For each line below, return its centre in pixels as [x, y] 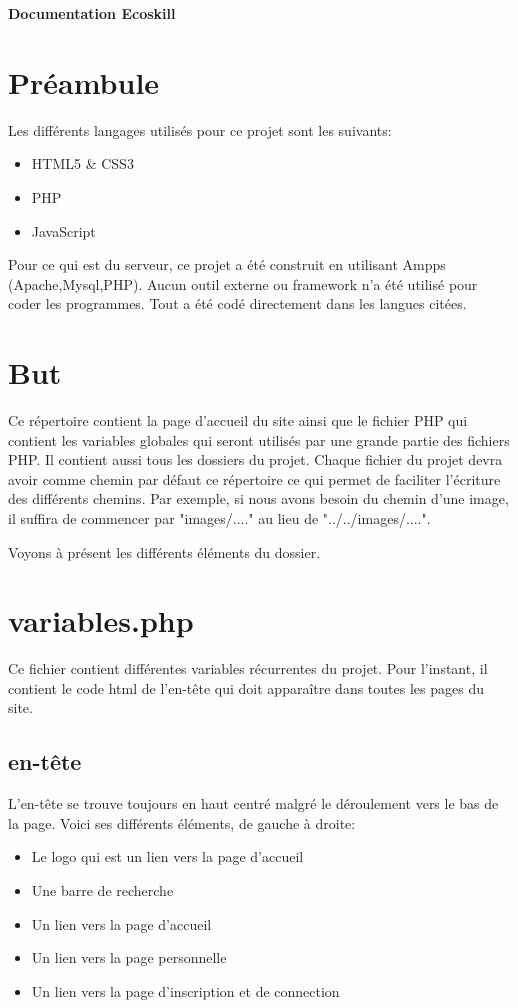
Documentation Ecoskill [92, 13]
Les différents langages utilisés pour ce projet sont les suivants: [200, 129]
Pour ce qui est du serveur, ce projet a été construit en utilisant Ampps [227, 264]
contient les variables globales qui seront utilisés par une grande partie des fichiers [259, 439]
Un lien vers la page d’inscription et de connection [185, 990]
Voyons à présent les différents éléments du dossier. [164, 551]
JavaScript [63, 230]
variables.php [101, 620]
